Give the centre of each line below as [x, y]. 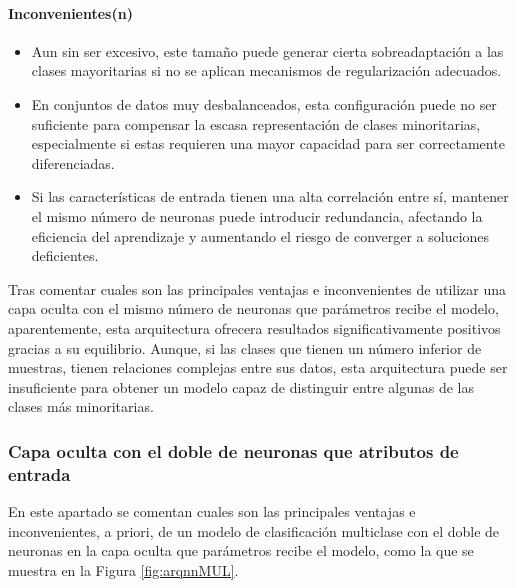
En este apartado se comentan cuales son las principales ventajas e [212, 511]
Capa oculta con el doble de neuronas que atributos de [233, 450]
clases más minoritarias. [81, 406]
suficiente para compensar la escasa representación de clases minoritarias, [256, 123]
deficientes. [65, 255]
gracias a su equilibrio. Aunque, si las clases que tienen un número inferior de [245, 347]
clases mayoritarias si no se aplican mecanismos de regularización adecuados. [266, 70]
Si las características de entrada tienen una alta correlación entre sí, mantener [270, 196]
